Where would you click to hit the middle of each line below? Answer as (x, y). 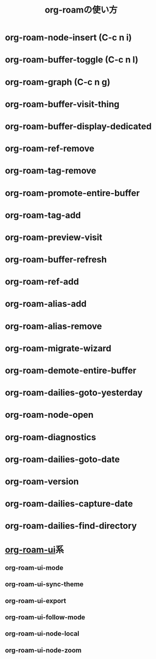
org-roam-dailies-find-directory (71, 526)
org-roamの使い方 (81, 10)
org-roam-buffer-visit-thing (62, 104)
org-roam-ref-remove (50, 149)
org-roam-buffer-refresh (56, 260)
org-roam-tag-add (43, 215)
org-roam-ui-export (35, 601)
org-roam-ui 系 (35, 550)
